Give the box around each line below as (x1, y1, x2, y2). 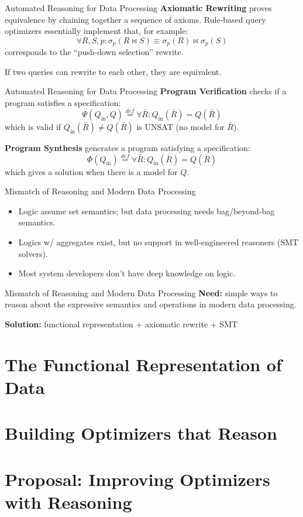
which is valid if (5, 120, 61, 132)
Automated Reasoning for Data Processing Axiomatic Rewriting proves (5, 2, 272, 13)
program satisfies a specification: (5, 97, 121, 109)
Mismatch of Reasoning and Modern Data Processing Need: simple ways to (5, 286, 278, 299)
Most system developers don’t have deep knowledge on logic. (18, 267, 236, 279)
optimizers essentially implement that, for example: (5, 25, 188, 37)
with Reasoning (5, 489, 132, 513)
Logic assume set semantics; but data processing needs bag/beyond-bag (18, 204, 275, 217)
